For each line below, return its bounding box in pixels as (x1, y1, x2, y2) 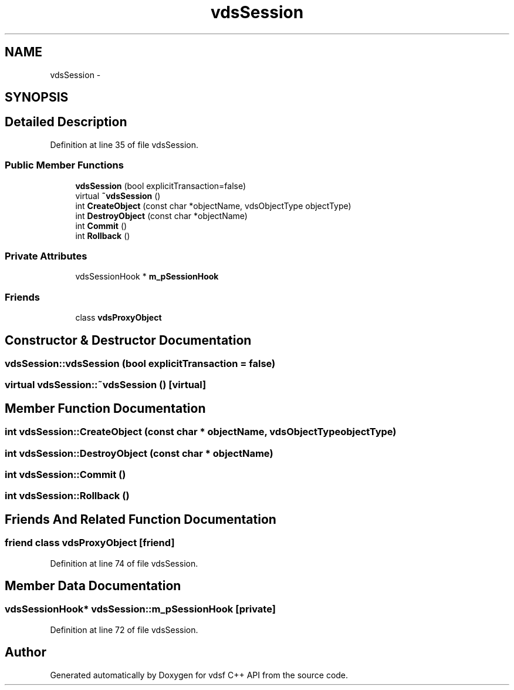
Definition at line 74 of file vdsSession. (50, 558, 198, 568)
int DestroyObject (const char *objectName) (75, 210, 248, 221)
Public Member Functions (5, 159, 124, 171)
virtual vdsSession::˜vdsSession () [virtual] (5, 379, 207, 391)
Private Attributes (5, 250, 87, 262)
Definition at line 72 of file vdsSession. (50, 624, 198, 635)
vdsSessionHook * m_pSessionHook (75, 271, 219, 282)
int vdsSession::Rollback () (5, 490, 130, 502)
